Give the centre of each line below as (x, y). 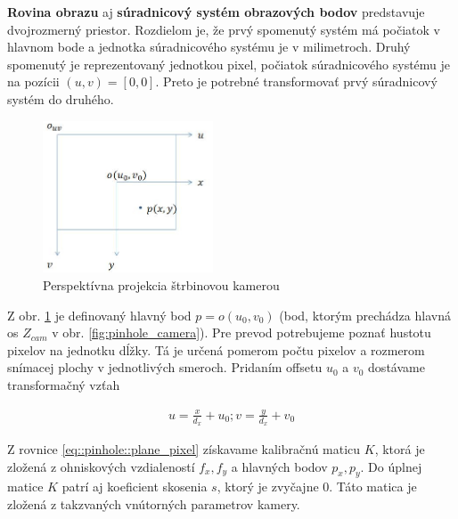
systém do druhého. (61, 98)
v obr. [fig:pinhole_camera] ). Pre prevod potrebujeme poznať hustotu (241, 332)
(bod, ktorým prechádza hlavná (365, 315)
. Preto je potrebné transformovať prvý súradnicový (296, 81)
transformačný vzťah (64, 384)
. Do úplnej (391, 466)
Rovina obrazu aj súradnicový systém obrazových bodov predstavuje (216, 12)
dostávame (397, 367)
